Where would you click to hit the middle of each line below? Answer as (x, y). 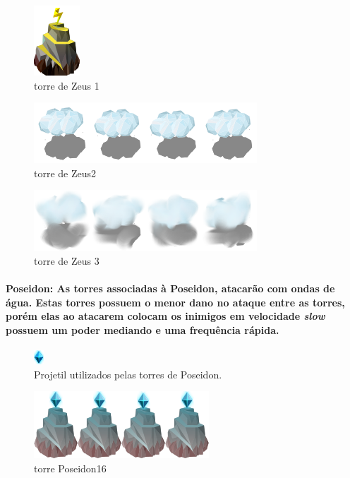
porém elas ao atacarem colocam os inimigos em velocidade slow (165, 316)
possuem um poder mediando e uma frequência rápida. (143, 329)
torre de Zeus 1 (67, 85)
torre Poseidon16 (70, 468)
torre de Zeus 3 (67, 260)
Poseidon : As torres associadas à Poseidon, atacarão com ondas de (170, 288)
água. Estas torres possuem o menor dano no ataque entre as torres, (175, 302)
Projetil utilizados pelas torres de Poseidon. (128, 374)
